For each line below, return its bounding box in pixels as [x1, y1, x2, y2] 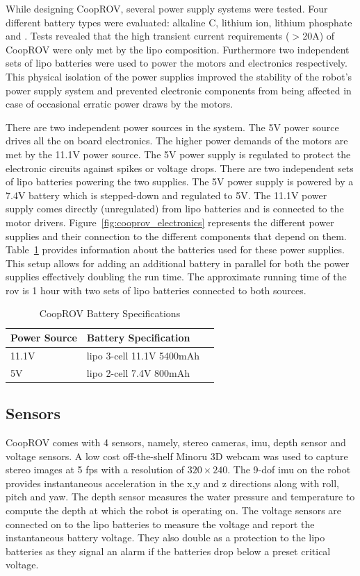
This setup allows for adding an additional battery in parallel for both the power [6, 255, 350, 270]
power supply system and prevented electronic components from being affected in [6, 83, 352, 97]
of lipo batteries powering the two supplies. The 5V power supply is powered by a [6, 174, 354, 189]
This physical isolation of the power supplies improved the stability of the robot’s [6, 69, 352, 83]
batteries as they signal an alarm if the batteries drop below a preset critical [6, 543, 331, 558]
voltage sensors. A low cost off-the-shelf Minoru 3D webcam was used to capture [6, 448, 348, 463]
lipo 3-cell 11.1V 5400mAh [86, 348, 200, 362]
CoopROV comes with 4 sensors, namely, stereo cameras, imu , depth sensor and [6, 435, 346, 450]
